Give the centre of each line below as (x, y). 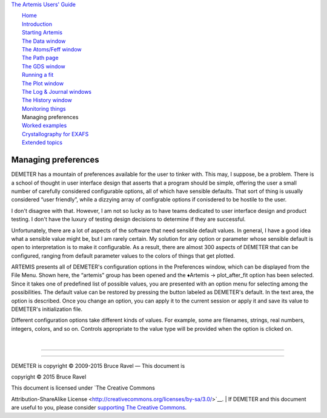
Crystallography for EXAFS (55, 134)
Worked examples (45, 126)
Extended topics (42, 143)
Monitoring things (44, 108)
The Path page (40, 58)
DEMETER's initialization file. (47, 309)
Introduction (37, 24)
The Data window (44, 41)
